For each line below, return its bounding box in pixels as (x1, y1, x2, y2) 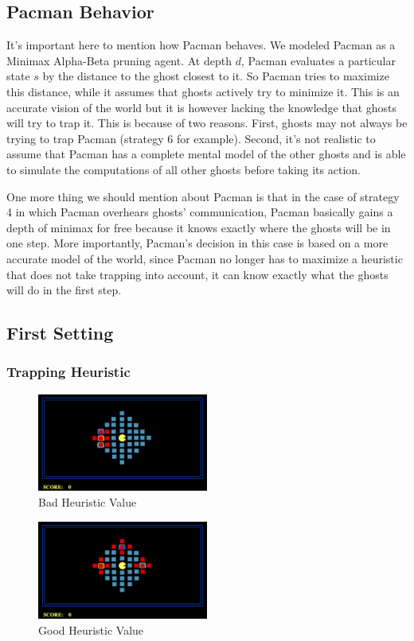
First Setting (6, 320, 114, 345)
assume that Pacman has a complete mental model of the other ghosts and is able (6, 146, 406, 162)
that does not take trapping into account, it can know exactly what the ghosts (6, 266, 389, 282)
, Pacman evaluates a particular (240, 52, 396, 68)
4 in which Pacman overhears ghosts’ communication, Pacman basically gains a (6, 204, 393, 220)
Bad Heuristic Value (38, 494, 137, 511)
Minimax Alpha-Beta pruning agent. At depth (6, 52, 232, 68)
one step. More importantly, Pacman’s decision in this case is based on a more (6, 235, 389, 251)
